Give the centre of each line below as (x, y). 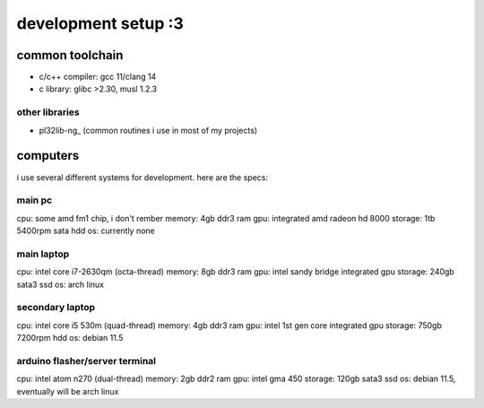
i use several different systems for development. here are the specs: (143, 177)
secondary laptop (56, 308)
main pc (35, 200)
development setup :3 (100, 23)
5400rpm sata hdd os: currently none (86, 231)
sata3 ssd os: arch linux (60, 284)
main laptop (43, 254)
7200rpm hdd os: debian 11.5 (70, 338)
